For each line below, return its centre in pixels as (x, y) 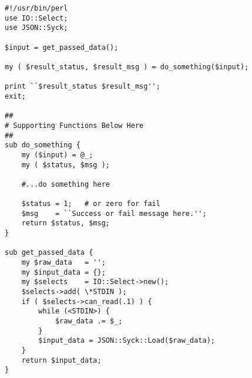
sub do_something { (43, 145)
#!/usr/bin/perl (36, 8)
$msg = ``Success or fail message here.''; (114, 213)
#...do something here (65, 184)
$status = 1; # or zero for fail (91, 204)
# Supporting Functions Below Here (74, 125)
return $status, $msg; (65, 223)
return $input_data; (61, 360)
